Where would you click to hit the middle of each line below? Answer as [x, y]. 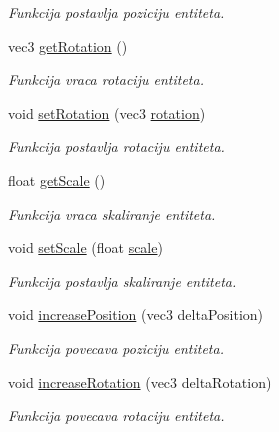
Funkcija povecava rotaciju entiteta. [116, 415]
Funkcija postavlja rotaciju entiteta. [116, 146]
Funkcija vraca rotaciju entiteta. [106, 79]
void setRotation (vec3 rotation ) [107, 112]
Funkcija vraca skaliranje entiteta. [112, 213]
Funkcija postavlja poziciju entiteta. [116, 12]
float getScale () [57, 179]
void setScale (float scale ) [85, 247]
